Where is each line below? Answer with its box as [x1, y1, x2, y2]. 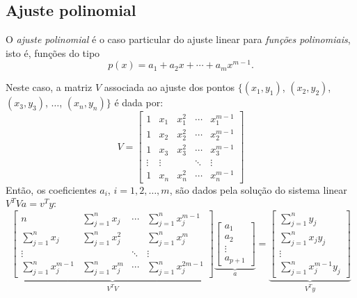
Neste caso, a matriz [6, 80, 93, 94]
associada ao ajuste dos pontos [104, 80, 235, 94]
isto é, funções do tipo [6, 45, 100, 60]
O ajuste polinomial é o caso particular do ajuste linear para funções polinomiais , [6, 32, 351, 47]
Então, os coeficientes [6, 182, 97, 197]
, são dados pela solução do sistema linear [169, 182, 347, 197]
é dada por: [114, 95, 164, 110]
